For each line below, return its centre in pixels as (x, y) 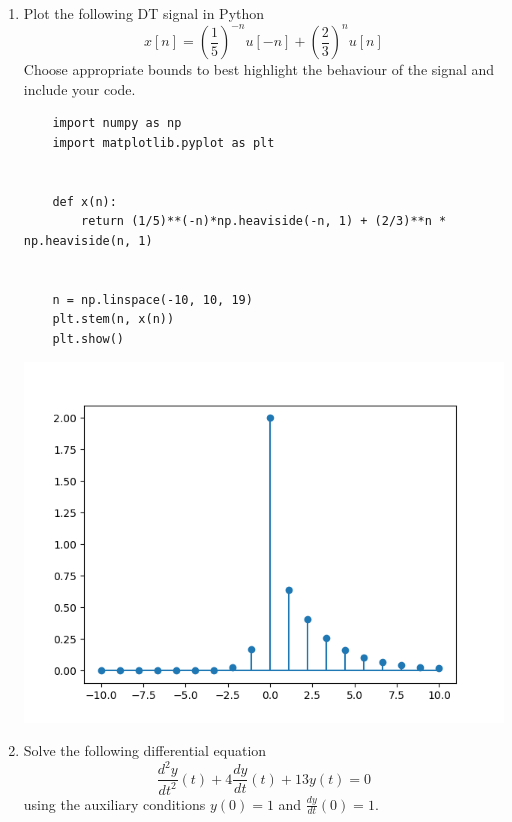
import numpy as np (117, 123)
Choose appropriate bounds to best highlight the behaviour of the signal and (259, 69)
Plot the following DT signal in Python (144, 13)
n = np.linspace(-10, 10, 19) (152, 299)
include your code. (79, 88)
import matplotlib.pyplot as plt (163, 142)
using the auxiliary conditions (114, 803)
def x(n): (84, 201)
